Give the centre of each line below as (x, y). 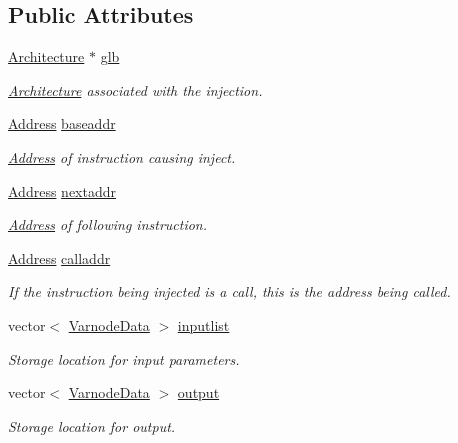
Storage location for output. (92, 425)
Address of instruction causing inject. (122, 156)
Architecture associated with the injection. (135, 89)
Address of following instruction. (108, 224)
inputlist (203, 324)
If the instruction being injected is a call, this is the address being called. (229, 291)
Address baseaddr (62, 123)
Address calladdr (59, 257)
